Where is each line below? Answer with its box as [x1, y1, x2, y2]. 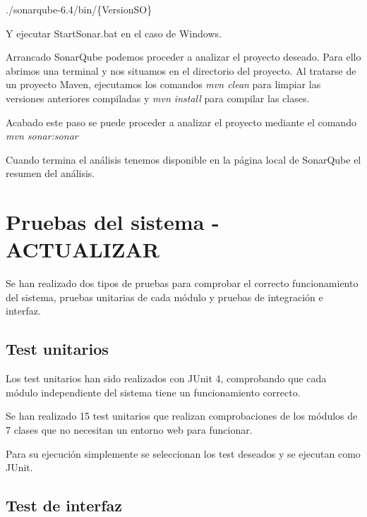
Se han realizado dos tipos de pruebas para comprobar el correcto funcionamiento [6, 276, 359, 291]
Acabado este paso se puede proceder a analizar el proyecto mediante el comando [6, 114, 356, 129]
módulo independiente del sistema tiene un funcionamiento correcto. [6, 384, 301, 399]
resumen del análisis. [6, 166, 95, 181]
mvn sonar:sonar [6, 128, 78, 143]
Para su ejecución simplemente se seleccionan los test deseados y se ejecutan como [6, 446, 361, 461]
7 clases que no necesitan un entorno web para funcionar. [6, 422, 253, 437]
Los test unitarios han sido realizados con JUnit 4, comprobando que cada [6, 371, 327, 386]
